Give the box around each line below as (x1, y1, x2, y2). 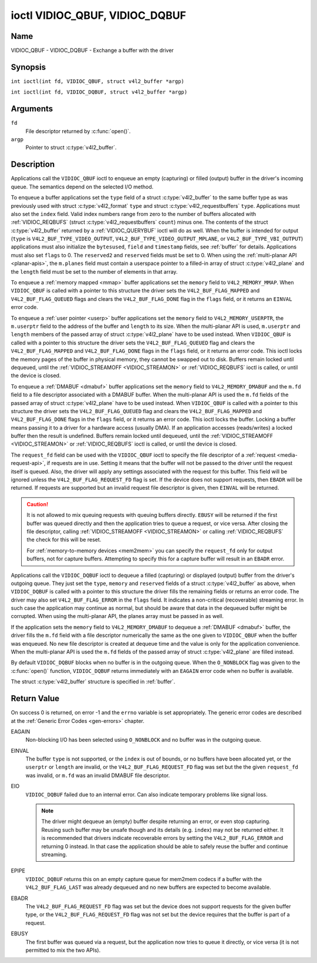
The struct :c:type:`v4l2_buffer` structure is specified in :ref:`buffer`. (11, 678, 176, 685)
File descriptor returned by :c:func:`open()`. (25, 127, 131, 135)
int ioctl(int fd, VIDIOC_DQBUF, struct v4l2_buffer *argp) (11, 89, 188, 95)
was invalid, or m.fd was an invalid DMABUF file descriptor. (25, 772, 170, 779)
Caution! (26, 500, 49, 507)
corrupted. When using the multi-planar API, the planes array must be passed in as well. (11, 613, 224, 620)
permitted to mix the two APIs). (25, 947, 101, 954)
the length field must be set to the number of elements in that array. (11, 268, 178, 275)
